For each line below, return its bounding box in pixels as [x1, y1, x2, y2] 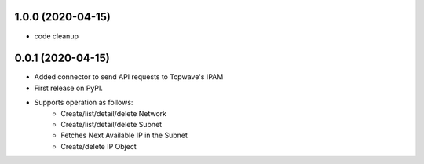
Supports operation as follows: [34, 98, 133, 108]
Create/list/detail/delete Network [60, 108, 167, 118]
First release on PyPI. [34, 83, 104, 93]
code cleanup [34, 31, 79, 41]
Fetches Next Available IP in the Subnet [60, 130, 188, 140]
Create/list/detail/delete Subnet [60, 119, 163, 129]
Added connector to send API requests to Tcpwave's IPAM [34, 72, 224, 82]
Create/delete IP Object [60, 141, 137, 151]
